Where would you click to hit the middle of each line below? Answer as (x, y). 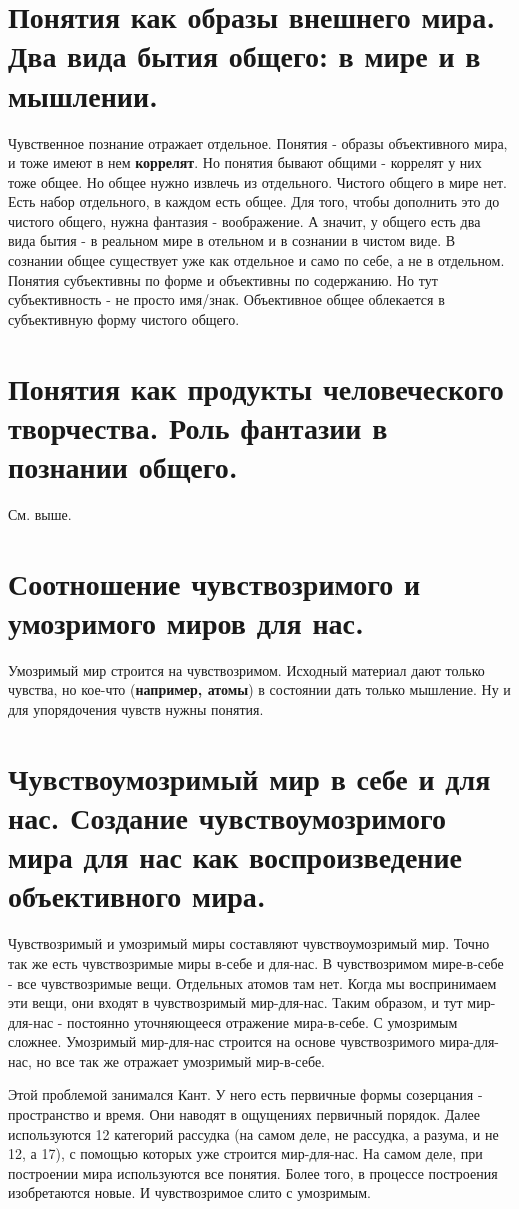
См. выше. (40, 513)
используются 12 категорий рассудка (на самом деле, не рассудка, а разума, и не (253, 1133)
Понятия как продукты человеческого (256, 387)
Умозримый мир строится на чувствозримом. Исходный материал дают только (246, 669)
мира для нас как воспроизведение (235, 856)
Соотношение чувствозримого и (214, 582)
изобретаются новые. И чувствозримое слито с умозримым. (189, 1192)
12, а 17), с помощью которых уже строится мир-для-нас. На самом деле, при (245, 1153)
